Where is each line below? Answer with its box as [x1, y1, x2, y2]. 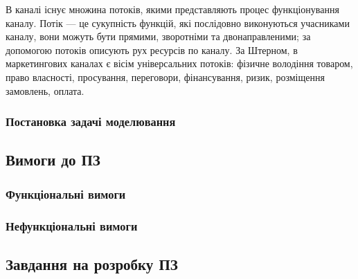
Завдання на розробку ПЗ [6, 253, 178, 274]
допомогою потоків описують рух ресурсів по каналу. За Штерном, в [6, 42, 298, 57]
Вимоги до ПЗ [6, 149, 100, 170]
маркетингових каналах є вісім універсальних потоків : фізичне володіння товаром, [6, 56, 353, 71]
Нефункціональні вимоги [6, 217, 138, 234]
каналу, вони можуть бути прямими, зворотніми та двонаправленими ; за [6, 29, 311, 44]
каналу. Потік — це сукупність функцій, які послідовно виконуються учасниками [6, 15, 350, 30]
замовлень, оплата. [6, 83, 84, 98]
